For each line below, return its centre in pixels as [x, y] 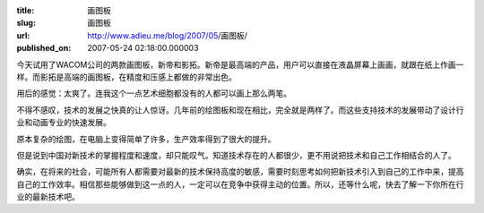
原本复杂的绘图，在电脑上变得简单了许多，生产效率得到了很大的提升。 [146, 139]
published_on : [44, 48]
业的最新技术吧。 [48, 197]
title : [26, 10]
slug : [26, 23]
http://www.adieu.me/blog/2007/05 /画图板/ [168, 35]
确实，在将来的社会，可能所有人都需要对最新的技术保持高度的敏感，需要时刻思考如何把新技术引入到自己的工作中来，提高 [240, 172]
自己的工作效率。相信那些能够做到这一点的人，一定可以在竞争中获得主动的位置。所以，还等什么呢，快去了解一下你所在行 [240, 184]
